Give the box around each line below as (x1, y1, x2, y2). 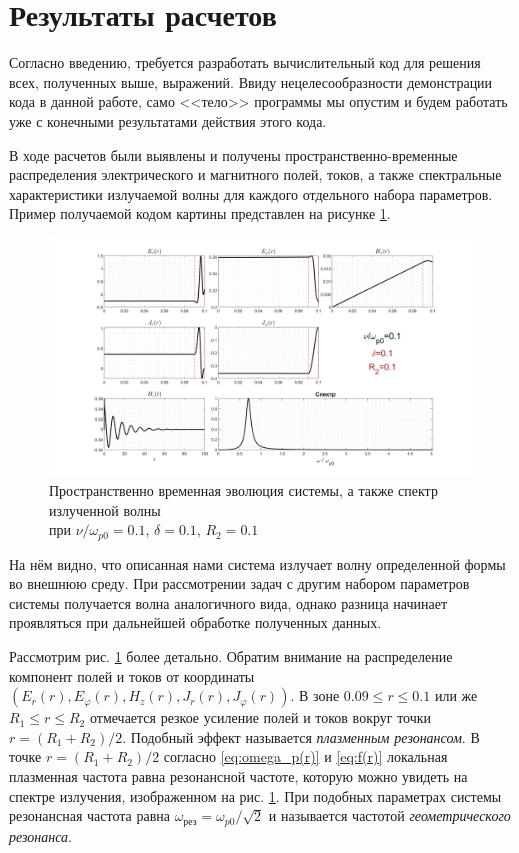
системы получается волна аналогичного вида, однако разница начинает (9, 592, 448, 613)
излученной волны (49, 499, 161, 520)
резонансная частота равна (9, 805, 170, 826)
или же (434, 685, 478, 706)
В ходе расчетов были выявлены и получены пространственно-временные (9, 144, 458, 165)
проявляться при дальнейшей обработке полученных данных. (9, 612, 382, 633)
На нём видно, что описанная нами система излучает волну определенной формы (9, 553, 506, 574)
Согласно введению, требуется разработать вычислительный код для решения (9, 52, 481, 73)
